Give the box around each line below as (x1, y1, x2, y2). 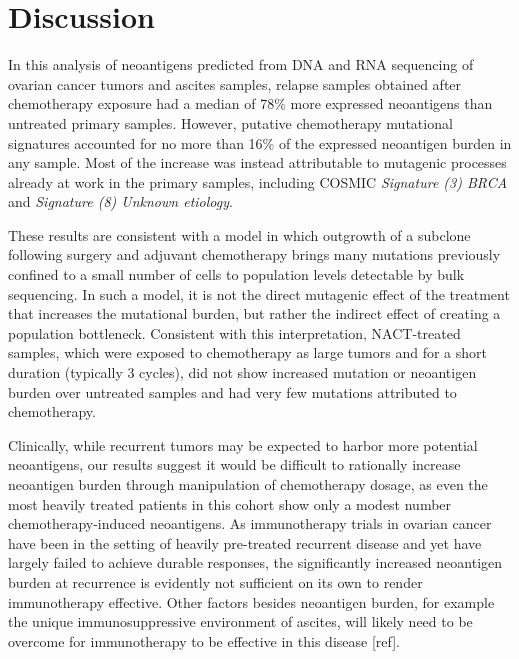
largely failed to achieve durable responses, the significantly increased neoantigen (8, 552, 503, 573)
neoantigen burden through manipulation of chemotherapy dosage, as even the (8, 474, 488, 494)
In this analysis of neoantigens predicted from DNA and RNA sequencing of (8, 54, 474, 75)
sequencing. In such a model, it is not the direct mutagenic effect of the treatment (8, 283, 510, 304)
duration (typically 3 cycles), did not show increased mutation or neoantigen (8, 362, 477, 383)
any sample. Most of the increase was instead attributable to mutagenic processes (8, 152, 507, 173)
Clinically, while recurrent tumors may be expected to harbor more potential (8, 434, 478, 455)
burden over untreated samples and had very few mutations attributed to (8, 381, 457, 402)
